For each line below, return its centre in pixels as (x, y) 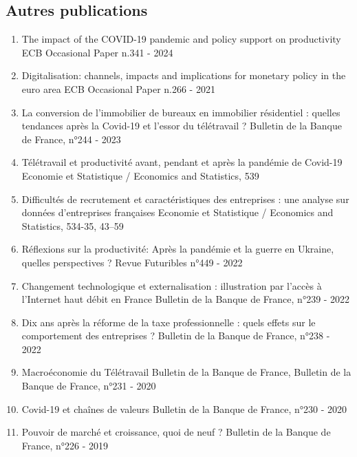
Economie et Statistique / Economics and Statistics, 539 (140, 175)
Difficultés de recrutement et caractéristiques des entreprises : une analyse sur (185, 199)
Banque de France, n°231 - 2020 (89, 386)
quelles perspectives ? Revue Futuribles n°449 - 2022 (132, 262)
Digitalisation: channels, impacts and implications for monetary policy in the (184, 75)
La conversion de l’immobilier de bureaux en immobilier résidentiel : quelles (181, 112)
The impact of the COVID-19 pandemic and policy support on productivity (181, 39)
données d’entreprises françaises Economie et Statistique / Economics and (177, 212)
